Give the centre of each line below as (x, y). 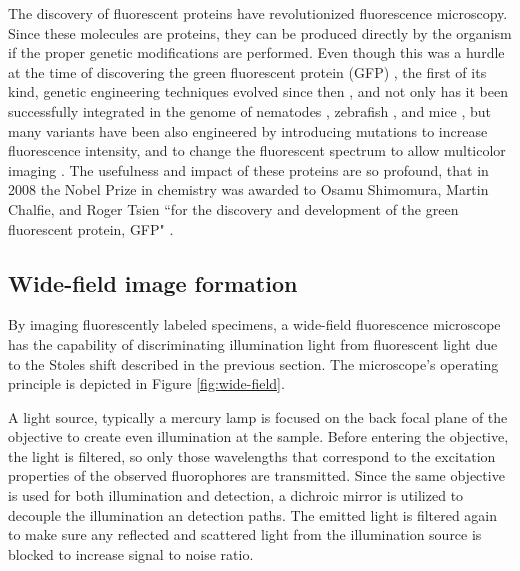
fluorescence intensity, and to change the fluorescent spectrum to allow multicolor (257, 150)
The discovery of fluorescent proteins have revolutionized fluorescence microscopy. (258, 13)
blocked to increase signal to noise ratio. (131, 553)
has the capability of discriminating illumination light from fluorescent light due (253, 343)
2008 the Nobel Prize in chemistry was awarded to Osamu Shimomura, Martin (248, 189)
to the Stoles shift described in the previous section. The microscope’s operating (253, 363)
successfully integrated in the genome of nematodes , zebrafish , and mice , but (250, 110)
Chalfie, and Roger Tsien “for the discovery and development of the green (233, 208)
